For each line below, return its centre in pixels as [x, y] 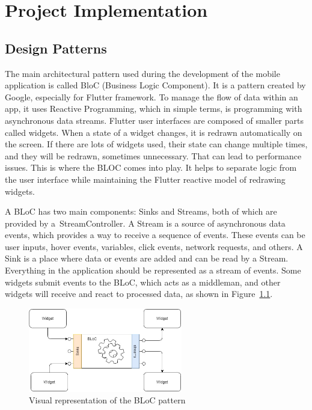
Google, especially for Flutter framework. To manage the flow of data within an [151, 96]
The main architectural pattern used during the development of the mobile [142, 73]
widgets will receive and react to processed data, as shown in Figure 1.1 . [139, 294]
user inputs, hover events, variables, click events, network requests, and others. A [154, 246]
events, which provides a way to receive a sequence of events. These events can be [155, 235]
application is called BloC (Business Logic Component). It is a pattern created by [155, 85]
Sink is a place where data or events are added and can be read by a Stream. [147, 258]
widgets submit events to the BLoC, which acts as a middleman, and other [143, 282]
